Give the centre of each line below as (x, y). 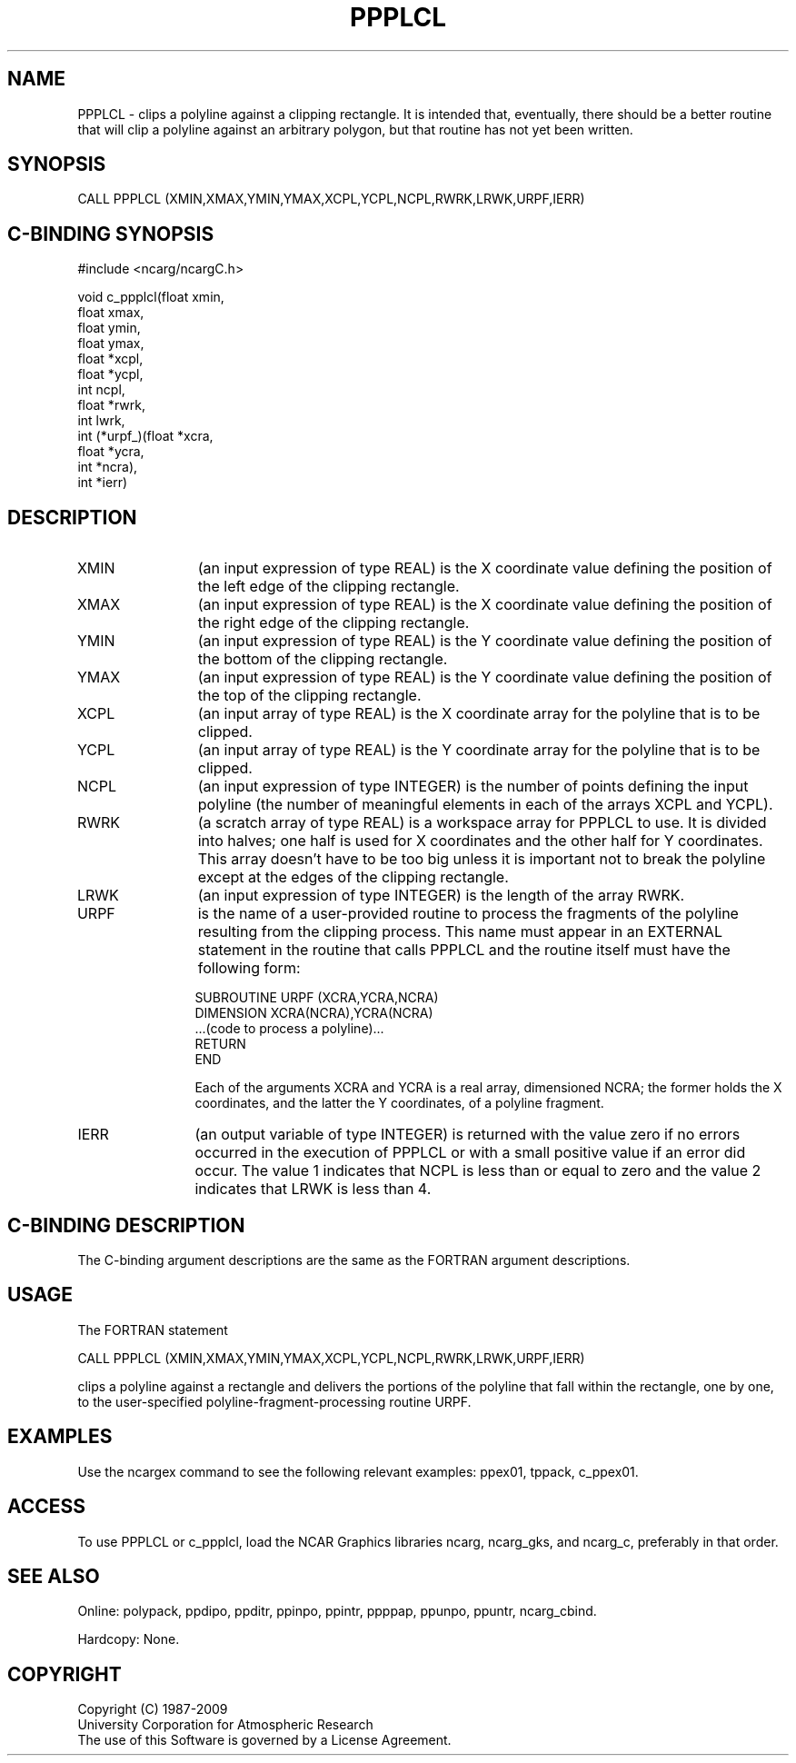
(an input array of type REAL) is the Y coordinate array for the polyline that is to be (479, 750)
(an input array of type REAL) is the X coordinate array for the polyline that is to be (479, 714)
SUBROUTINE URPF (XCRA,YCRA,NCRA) (317, 998)
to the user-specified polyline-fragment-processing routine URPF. (274, 1401)
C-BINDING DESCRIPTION (126, 1225)
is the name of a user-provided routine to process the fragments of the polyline (468, 914)
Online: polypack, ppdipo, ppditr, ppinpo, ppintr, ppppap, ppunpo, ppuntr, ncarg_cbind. (337, 1611)
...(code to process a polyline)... (289, 1029)
